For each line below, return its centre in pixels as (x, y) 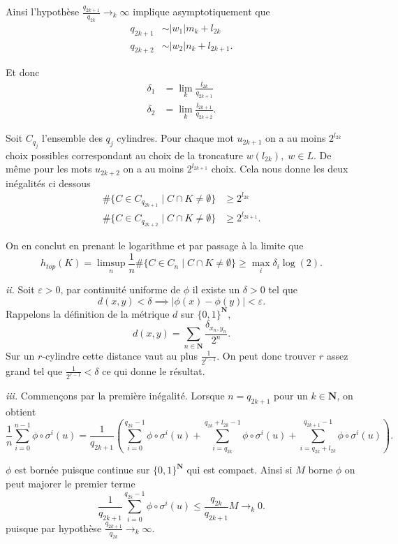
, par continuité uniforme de (120, 289)
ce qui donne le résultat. (154, 370)
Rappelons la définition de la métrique (88, 313)
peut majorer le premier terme (71, 484)
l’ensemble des (72, 138)
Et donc (23, 72)
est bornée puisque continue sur (82, 470)
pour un (291, 396)
